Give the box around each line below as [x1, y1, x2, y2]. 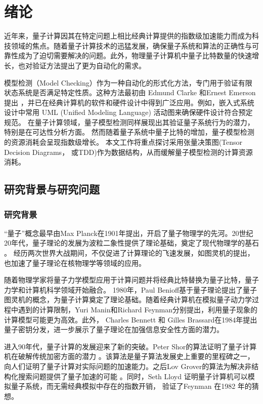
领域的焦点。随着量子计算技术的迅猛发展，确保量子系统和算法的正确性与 [11, 40, 252, 51]
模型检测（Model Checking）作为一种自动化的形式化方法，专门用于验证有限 [4, 77, 252, 88]
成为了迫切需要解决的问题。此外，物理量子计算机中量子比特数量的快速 [18, 50, 252, 61]
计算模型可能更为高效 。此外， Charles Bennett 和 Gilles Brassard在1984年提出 [4, 314, 257, 325]
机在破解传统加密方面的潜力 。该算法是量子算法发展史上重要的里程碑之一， [4, 351, 254, 361]
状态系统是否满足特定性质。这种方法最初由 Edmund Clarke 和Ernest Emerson [4, 87, 256, 98]
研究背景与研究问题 [4, 181, 100, 197]
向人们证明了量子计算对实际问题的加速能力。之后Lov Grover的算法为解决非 [4, 360, 252, 371]
